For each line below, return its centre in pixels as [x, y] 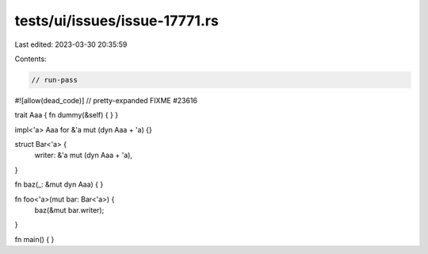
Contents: [31, 59]
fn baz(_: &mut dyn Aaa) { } [59, 185]
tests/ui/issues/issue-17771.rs [117, 21]
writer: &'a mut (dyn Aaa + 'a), [84, 156]
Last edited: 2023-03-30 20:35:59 [71, 44]
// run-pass [55, 80]
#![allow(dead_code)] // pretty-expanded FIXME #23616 [106, 100]
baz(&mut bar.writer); [69, 210]
